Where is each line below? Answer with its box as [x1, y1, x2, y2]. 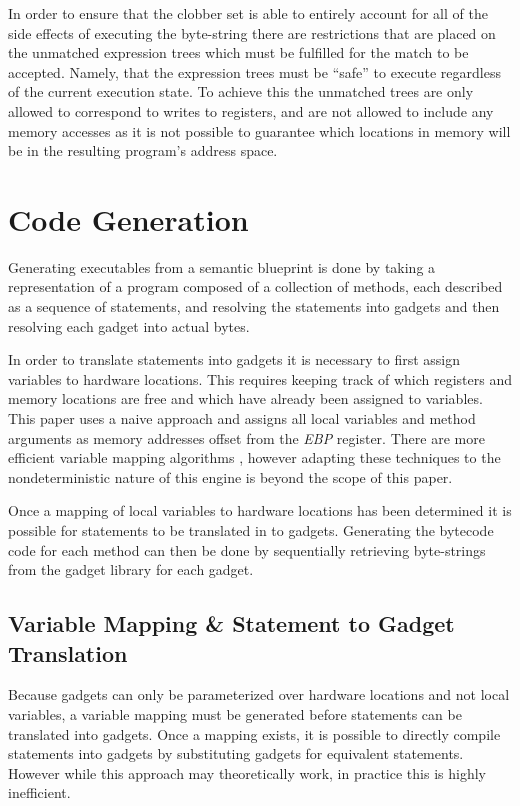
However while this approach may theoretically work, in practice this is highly [8, 762, 486, 783]
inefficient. [8, 782, 71, 803]
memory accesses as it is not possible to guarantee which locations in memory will [8, 120, 511, 141]
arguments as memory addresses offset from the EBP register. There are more [8, 427, 485, 448]
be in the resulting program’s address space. [8, 140, 278, 161]
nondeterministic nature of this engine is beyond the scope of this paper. [8, 466, 453, 487]
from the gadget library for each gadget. [8, 559, 254, 580]
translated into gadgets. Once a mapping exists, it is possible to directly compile [8, 723, 501, 744]
